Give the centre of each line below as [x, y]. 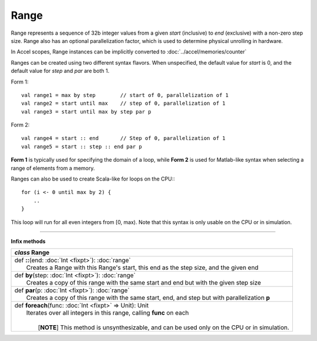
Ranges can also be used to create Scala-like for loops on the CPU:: [93, 179]
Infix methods [28, 241]
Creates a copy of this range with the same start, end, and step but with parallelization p [148, 298]
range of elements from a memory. [53, 168]
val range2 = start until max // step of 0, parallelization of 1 [124, 103]
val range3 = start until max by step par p [87, 111]
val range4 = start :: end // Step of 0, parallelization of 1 [124, 138]
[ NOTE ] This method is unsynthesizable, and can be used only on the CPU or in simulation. [164, 327]
